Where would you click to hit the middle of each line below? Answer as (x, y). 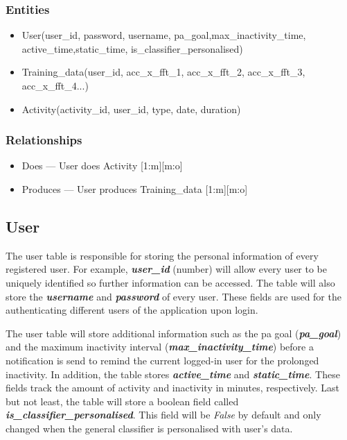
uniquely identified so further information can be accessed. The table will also (170, 282)
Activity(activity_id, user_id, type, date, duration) (131, 109)
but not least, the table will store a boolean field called (122, 401)
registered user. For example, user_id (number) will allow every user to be (166, 269)
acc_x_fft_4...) (55, 85)
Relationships (44, 140)
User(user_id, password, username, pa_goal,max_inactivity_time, (164, 35)
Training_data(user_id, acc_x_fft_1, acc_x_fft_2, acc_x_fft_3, (163, 72)
